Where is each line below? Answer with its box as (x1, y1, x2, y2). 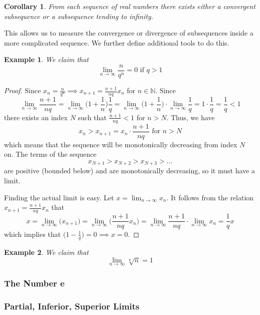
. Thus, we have (166, 112, 215, 122)
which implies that (4, 229, 61, 239)
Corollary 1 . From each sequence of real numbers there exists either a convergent (4, 1, 255, 11)
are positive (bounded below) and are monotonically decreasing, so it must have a (4, 165, 255, 176)
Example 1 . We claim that (4, 54, 89, 65)
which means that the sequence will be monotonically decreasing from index (4, 139, 237, 149)
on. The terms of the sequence (4, 149, 97, 159)
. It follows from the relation (166, 192, 254, 202)
